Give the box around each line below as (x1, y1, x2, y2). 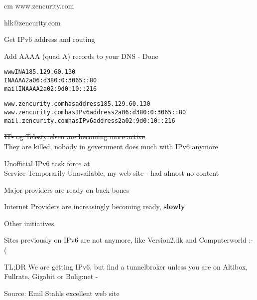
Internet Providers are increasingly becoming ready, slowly (4, 201, 185, 212)
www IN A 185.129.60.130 (4, 68, 76, 76)
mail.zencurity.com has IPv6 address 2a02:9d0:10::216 (4, 117, 175, 124)
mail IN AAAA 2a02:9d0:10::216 (4, 85, 97, 92)
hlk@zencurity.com (4, 17, 61, 27)
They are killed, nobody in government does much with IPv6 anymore (4, 141, 218, 151)
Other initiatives (4, 218, 54, 228)
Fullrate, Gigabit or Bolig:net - (4, 271, 98, 282)
